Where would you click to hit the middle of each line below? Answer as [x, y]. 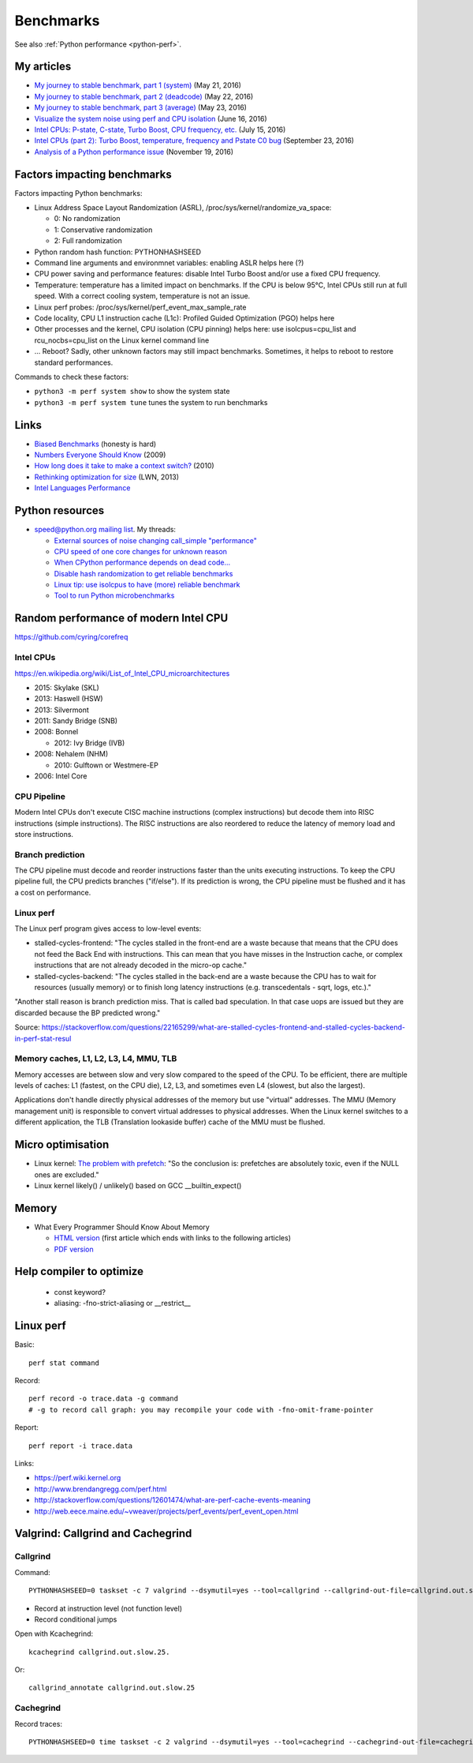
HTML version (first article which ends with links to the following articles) [173, 1238]
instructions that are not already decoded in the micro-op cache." [141, 965]
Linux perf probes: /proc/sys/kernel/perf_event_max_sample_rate [140, 307]
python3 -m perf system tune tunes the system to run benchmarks [151, 402]
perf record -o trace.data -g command [104, 1399]
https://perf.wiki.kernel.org [78, 1478]
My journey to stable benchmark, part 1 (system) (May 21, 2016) [138, 85]
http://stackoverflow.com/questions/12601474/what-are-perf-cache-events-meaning [173, 1500]
